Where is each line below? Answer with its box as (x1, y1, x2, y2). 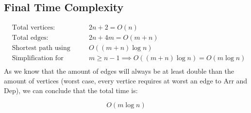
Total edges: (12, 34, 49, 42)
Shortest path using (12, 45, 70, 52)
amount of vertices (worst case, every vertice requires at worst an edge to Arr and (4, 75, 248, 85)
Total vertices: (12, 24, 55, 32)
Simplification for (12, 55, 64, 62)
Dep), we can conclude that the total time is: (4, 85, 138, 95)
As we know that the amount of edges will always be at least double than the (4, 66, 234, 76)
